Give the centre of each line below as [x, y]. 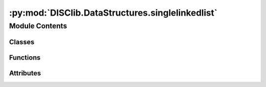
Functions [25, 57]
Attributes [25, 73]
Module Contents [38, 26]
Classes [22, 42]
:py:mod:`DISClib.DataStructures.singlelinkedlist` [113, 13]
